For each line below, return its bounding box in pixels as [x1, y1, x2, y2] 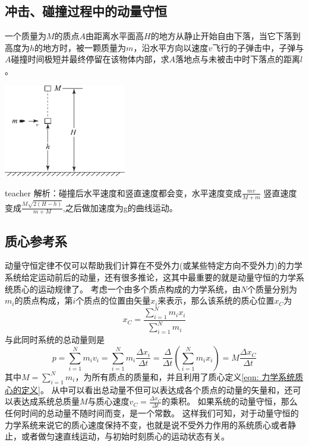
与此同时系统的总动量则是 [5, 333, 105, 346]
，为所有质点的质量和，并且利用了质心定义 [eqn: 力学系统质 [75, 370, 304, 383]
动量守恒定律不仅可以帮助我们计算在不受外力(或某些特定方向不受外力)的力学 [5, 259, 302, 272]
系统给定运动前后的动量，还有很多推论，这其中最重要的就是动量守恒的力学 [5, 270, 296, 283]
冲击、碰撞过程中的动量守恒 [5, 2, 167, 20]
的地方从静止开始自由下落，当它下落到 [150, 30, 301, 42]
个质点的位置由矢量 [75, 294, 151, 307]
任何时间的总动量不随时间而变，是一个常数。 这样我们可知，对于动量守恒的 [5, 407, 299, 419]
